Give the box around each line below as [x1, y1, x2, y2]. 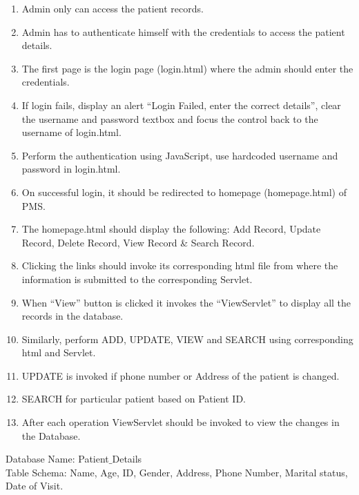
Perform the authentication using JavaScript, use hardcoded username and [21, 148, 338, 162]
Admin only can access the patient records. [21, 1, 204, 15]
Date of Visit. [6, 478, 64, 493]
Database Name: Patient [6, 452, 109, 466]
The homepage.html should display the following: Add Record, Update [21, 222, 321, 236]
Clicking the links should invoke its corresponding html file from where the [21, 258, 338, 273]
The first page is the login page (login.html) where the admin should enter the [21, 61, 353, 75]
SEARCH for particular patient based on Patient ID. [21, 391, 246, 406]
